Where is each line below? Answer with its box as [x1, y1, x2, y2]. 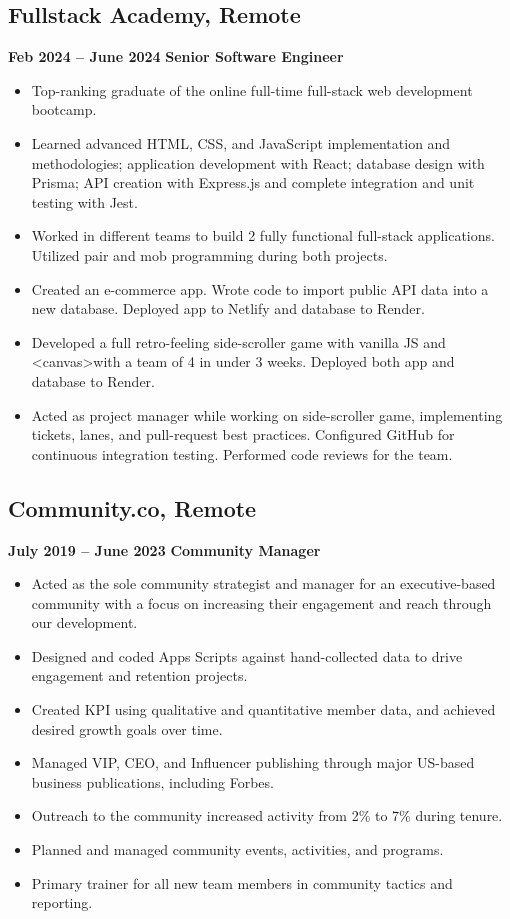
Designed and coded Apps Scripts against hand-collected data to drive [31, 645, 463, 666]
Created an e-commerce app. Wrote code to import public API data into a [31, 278, 489, 299]
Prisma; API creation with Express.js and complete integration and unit [31, 172, 475, 193]
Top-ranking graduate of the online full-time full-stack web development [31, 79, 473, 100]
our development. [31, 612, 138, 633]
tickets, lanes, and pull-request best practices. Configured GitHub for [31, 424, 455, 445]
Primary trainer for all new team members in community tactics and [31, 872, 453, 893]
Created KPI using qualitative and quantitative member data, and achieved [31, 699, 496, 720]
